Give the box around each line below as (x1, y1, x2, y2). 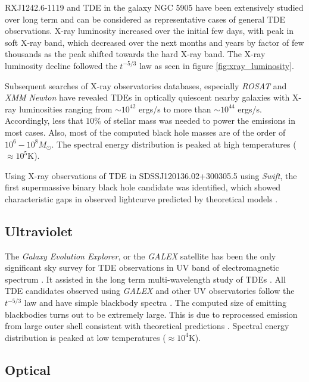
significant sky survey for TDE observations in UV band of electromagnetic (5, 261, 279, 274)
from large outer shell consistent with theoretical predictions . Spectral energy (5, 320, 289, 332)
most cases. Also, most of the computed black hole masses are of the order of (5, 126, 286, 138)
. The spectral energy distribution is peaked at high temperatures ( (51, 137, 296, 150)
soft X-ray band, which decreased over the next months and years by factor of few (5, 36, 304, 48)
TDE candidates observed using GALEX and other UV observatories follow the (5, 284, 295, 297)
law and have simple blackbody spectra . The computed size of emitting (24, 296, 286, 309)
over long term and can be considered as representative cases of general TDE (5, 12, 286, 25)
